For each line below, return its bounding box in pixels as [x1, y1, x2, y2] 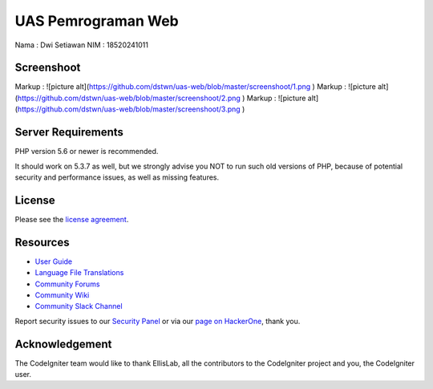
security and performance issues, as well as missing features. [14, 172, 220, 182]
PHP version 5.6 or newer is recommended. [14, 147, 159, 156]
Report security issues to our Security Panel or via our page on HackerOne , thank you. [14, 316, 301, 326]
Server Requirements [14, 125, 124, 140]
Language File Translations [34, 268, 124, 278]
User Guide [34, 257, 73, 266]
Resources [14, 235, 70, 249]
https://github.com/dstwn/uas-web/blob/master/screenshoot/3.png [17, 104, 241, 114]
